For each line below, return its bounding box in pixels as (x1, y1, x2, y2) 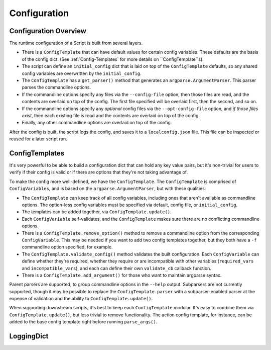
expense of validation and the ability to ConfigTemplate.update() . (9, 296, 153, 302)
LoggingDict (9, 332, 49, 340)
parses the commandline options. (22, 84, 91, 91)
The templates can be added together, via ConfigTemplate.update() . (22, 209, 172, 215)
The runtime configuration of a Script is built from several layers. (9, 40, 143, 46)
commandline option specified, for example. (22, 244, 113, 250)
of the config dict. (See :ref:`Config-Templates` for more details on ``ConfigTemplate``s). (22, 56, 204, 62)
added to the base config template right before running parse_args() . (9, 319, 158, 325)
